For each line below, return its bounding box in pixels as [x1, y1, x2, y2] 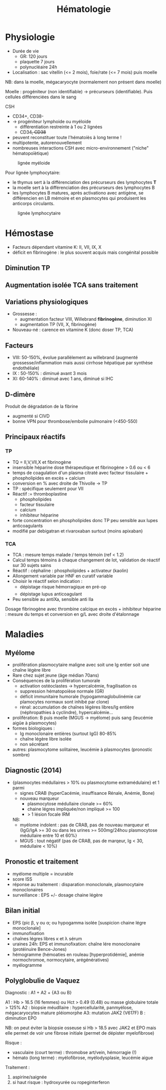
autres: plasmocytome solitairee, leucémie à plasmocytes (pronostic [12, 746, 153, 752]
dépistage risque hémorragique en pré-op [19, 584, 107, 590]
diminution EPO [5, 1015, 37, 1021]
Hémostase [5, 228, 54, 239]
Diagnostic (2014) [5, 766, 62, 775]
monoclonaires [12, 887, 43, 893]
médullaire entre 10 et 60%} [19, 832, 77, 838]
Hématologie [56, 3, 111, 15]
